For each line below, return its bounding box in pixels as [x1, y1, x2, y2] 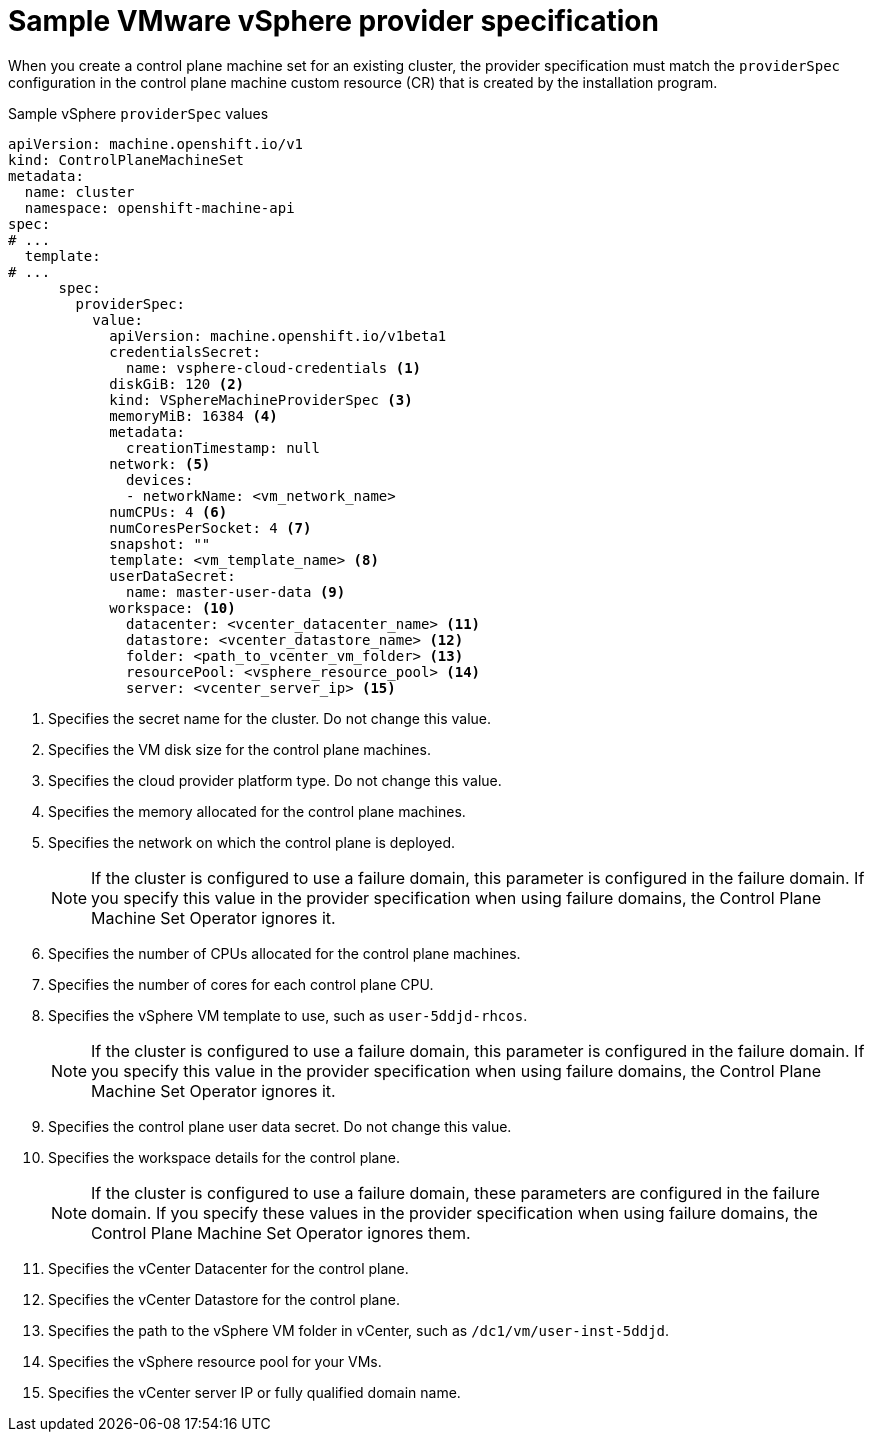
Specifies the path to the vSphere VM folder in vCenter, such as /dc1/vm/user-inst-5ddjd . [48, 1321, 670, 1339]
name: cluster [24, 183, 135, 200]
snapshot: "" [109, 535, 211, 552]
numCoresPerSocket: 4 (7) [109, 519, 312, 536]
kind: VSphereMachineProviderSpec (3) [109, 391, 413, 408]
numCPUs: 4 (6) [109, 503, 228, 520]
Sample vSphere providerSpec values [8, 104, 269, 122]
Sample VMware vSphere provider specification [8, 4, 659, 38]
